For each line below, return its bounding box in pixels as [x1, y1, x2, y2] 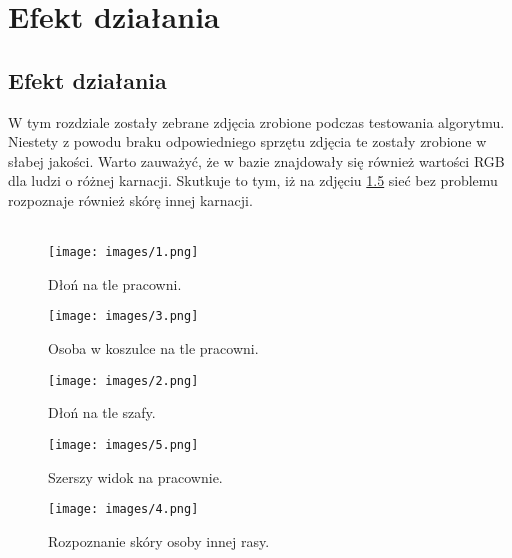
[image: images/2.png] [48, 373, 199, 388]
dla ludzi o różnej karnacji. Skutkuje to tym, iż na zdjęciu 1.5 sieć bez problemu [8, 170, 498, 191]
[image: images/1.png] [48, 245, 199, 260]
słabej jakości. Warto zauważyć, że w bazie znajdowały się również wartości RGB [8, 150, 505, 171]
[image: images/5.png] [48, 437, 199, 452]
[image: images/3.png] [48, 309, 199, 324]
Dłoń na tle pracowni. [48, 273, 182, 294]
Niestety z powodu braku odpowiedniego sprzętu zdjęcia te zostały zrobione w [8, 131, 487, 152]
